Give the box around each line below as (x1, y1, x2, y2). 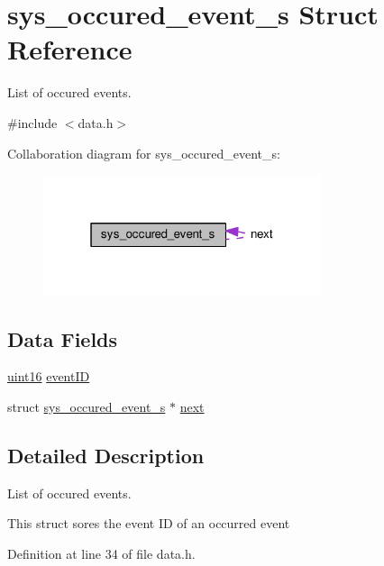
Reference (7, 31, 133, 68)
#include (7, 113, 58, 132)
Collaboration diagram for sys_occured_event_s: (7, 143, 280, 162)
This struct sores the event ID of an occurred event (7, 514, 290, 533)
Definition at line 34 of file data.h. (7, 544, 196, 563)
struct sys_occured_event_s (7, 397, 166, 416)
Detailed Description (7, 442, 205, 470)
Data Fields (7, 324, 118, 352)
